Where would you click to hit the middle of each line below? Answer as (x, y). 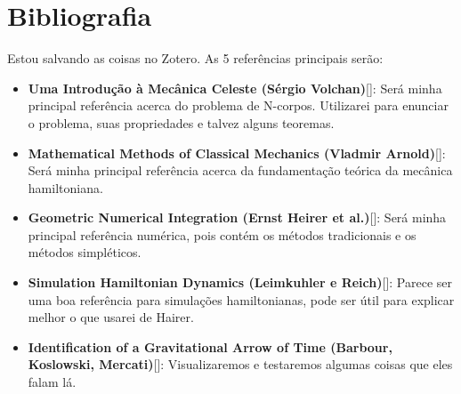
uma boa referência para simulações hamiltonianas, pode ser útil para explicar (241, 299)
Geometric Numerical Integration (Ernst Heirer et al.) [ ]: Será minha (237, 217)
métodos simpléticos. (85, 252)
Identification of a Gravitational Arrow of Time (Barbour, (210, 346)
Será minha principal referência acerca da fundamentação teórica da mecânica (240, 170)
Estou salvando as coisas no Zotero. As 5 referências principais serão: (195, 58)
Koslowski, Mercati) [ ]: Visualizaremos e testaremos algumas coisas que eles (240, 364)
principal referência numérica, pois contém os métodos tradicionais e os (222, 234)
